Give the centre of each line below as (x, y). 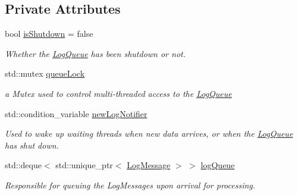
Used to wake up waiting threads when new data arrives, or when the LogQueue (149, 133)
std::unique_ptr (84, 165)
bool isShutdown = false (49, 34)
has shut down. (32, 145)
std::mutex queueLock (45, 73)
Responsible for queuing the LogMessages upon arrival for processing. (130, 185)
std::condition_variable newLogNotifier (76, 113)
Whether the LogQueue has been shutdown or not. (95, 53)
